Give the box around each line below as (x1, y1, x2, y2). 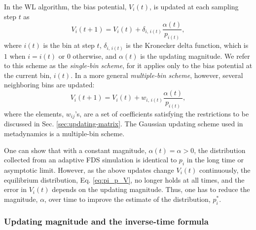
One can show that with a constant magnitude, (4, 145, 146, 155)
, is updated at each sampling (149, 1, 239, 11)
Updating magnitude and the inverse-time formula (4, 215, 209, 228)
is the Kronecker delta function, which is (126, 40, 249, 50)
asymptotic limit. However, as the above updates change (4, 164, 174, 175)
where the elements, (4, 108, 64, 118)
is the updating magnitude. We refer (140, 50, 250, 61)
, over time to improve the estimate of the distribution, (44, 193, 211, 204)
